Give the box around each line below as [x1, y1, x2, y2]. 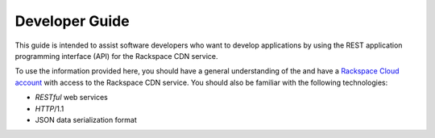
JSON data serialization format [35, 115, 137, 124]
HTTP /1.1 [35, 103, 64, 113]
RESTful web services [35, 93, 108, 102]
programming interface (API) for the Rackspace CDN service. [14, 51, 218, 61]
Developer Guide [14, 12, 130, 30]
